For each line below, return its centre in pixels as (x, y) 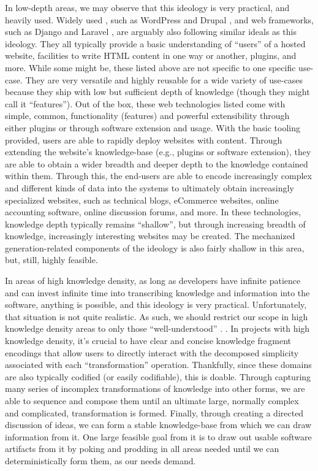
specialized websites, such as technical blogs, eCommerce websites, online (142, 200)
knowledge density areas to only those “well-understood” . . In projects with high (157, 328)
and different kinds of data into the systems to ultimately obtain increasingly (150, 187)
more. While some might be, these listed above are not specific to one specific (150, 67)
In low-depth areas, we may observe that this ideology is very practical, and (147, 7)
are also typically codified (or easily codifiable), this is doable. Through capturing (158, 376)
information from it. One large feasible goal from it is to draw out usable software (158, 436)
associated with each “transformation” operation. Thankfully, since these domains (158, 365)
